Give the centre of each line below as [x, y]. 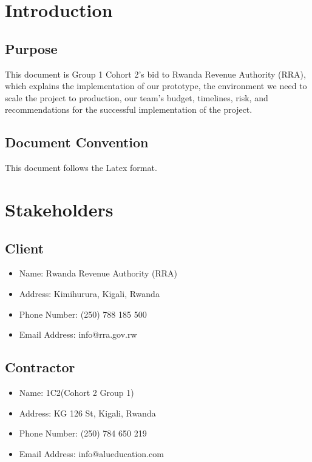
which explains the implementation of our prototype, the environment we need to [156, 86]
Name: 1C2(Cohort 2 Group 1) [76, 392]
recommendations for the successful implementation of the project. [129, 109]
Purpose [31, 48]
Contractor [40, 367]
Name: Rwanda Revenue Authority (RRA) [98, 273]
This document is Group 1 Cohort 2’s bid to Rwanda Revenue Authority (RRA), [155, 74]
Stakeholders [59, 209]
